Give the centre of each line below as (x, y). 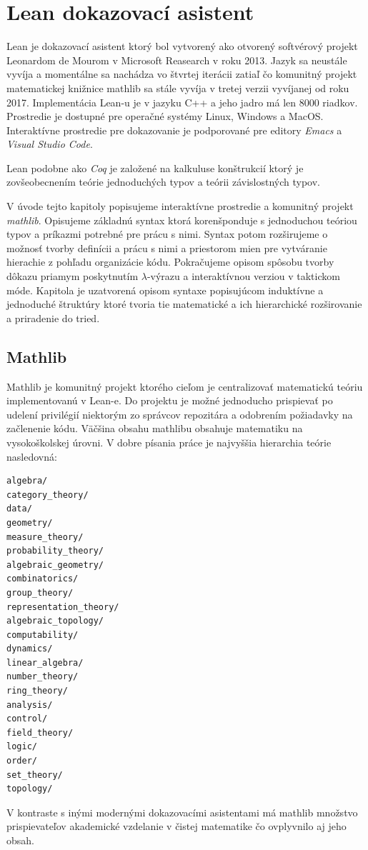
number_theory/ (43, 677)
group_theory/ (40, 592)
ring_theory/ (37, 691)
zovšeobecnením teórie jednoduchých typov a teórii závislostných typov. (163, 182)
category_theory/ (48, 495)
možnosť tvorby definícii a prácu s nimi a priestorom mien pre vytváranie (167, 247)
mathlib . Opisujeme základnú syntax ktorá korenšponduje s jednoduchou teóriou (182, 220)
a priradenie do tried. (53, 317)
